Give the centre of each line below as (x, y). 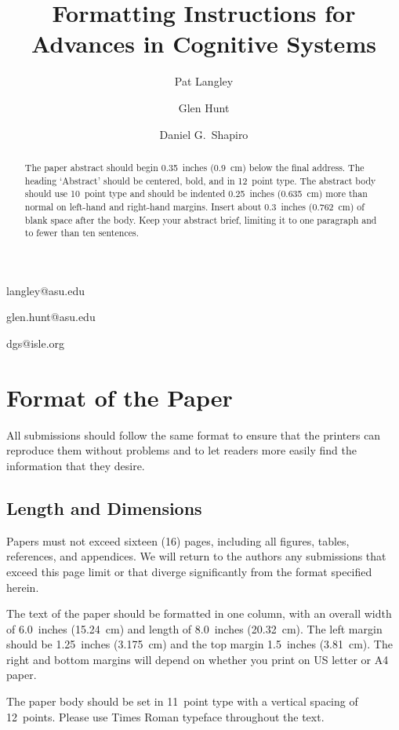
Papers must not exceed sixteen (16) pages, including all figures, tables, (178, 540)
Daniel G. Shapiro (204, 134)
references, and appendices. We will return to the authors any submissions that (196, 556)
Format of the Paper (120, 397)
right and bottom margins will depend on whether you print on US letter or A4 (198, 659)
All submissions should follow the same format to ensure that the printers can (194, 434)
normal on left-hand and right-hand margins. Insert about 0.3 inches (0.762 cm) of (194, 206)
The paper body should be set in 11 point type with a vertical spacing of (182, 701)
